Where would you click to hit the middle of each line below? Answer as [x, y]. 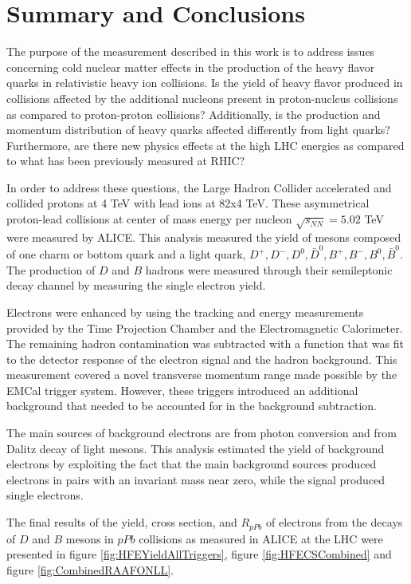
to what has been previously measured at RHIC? [126, 161]
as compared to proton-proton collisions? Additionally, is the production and [194, 114]
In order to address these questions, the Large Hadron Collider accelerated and [199, 187]
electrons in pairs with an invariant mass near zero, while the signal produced [196, 479]
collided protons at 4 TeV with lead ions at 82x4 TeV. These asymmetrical [188, 203]
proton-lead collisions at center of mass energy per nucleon [149, 219]
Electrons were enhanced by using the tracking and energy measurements [185, 312]
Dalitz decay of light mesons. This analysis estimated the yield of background [196, 448]
